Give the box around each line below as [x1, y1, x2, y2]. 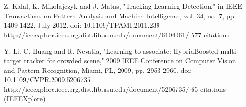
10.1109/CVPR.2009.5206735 [4, 74, 91, 85]
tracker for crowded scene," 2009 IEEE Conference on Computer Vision [24, 55, 236, 65]
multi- [220, 46, 239, 56]
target [4, 55, 22, 65]
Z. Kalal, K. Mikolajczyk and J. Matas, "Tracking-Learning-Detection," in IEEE [4, 1, 242, 11]
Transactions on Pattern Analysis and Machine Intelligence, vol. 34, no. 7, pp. [4, 10, 236, 20]
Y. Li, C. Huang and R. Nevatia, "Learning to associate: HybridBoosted [4, 46, 218, 56]
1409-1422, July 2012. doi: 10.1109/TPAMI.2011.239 [4, 20, 160, 30]
